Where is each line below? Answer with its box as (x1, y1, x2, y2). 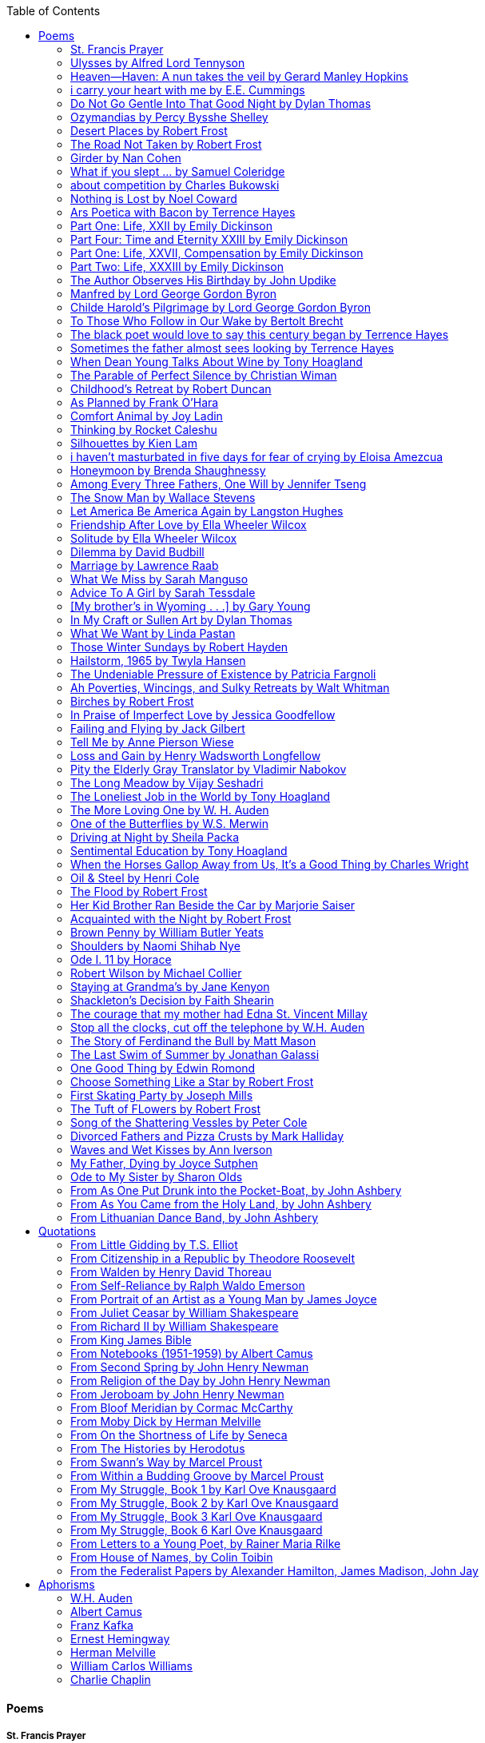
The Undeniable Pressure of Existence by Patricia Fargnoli (70, 667, 376, 681)
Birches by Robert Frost (70, 694, 194, 708)
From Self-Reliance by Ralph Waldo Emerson (70, 1279, 305, 1292)
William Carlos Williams (70, 1659, 193, 1673)
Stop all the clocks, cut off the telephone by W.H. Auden (70, 1021, 365, 1034)
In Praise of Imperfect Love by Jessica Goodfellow (70, 708, 336, 722)
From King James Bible (70, 1333, 192, 1347)
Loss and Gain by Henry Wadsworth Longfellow (70, 749, 321, 762)
